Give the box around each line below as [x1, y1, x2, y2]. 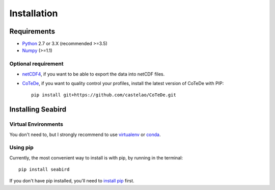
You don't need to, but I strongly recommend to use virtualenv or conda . [9, 131, 161, 138]
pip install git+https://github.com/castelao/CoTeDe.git [31, 92, 177, 98]
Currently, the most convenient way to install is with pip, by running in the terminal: [9, 154, 183, 160]
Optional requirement [9, 60, 64, 67]
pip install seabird [18, 167, 70, 173]
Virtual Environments [9, 121, 64, 128]
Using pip [9, 144, 34, 151]
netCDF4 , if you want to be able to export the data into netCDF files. [22, 71, 165, 77]
